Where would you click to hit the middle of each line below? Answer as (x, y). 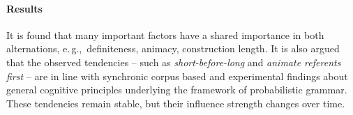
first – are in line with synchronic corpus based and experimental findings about (177, 76)
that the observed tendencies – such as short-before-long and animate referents (174, 62)
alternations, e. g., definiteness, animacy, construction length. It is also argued (173, 48)
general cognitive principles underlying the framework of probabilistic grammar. (177, 90)
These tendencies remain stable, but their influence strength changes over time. (176, 103)
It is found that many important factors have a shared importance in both (165, 34)
